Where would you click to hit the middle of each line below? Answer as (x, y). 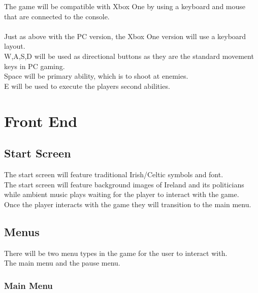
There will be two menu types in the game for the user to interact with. (116, 253)
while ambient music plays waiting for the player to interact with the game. (122, 194)
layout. (15, 46)
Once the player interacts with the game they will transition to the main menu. (128, 204)
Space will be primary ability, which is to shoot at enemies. (96, 76)
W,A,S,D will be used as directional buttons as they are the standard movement (129, 56)
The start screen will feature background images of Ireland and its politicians (124, 184)
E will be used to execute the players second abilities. (87, 86)
